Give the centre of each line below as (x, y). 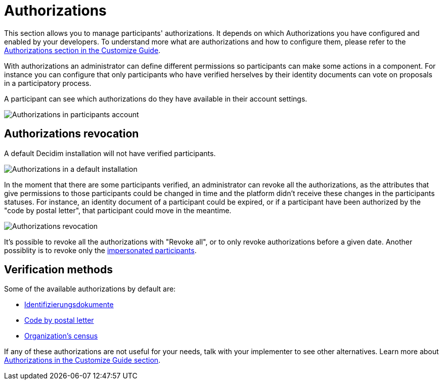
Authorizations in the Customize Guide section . (82, 360)
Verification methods (58, 270)
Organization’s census (61, 336)
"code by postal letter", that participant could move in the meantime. (118, 210)
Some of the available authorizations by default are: (90, 289)
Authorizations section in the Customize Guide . (82, 50)
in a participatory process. (48, 83)
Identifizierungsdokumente (69, 305)
